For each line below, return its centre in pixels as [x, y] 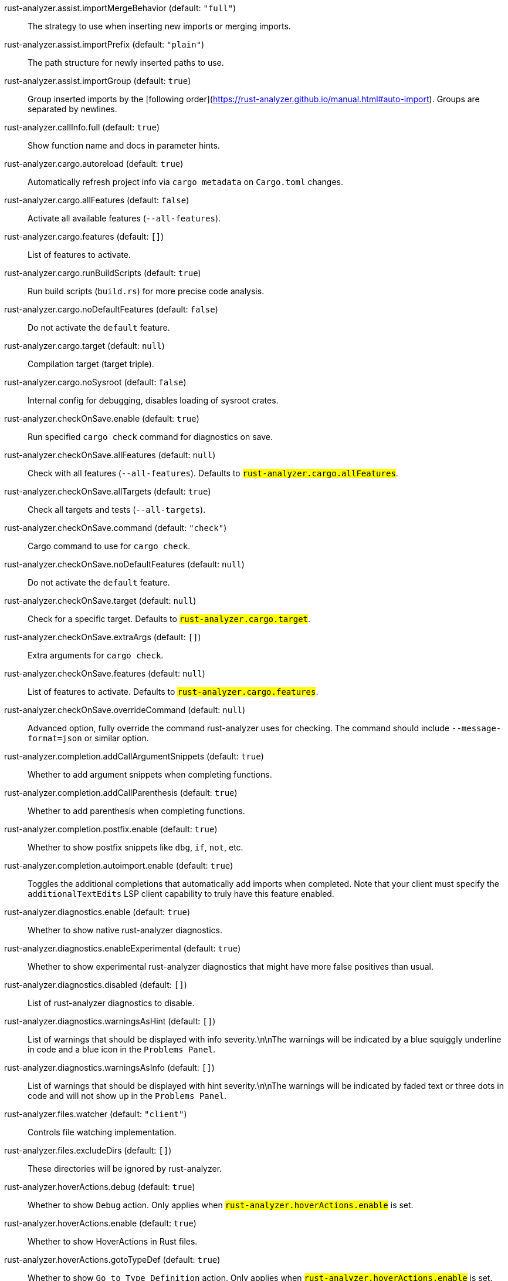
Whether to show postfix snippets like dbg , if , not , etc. [136, 847]
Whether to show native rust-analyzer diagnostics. [125, 930]
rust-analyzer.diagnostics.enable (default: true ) [97, 912]
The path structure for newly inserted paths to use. [126, 63]
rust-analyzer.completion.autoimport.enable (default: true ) [119, 865]
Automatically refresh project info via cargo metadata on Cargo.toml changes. [185, 182]
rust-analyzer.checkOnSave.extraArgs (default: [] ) [103, 637]
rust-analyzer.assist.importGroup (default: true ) [98, 81]
